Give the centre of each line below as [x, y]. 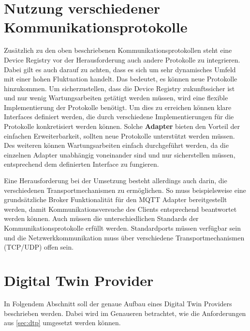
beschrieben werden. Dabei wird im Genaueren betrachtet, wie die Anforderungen [125, 313]
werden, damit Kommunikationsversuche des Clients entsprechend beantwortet [120, 209]
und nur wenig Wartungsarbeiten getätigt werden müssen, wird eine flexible [116, 98]
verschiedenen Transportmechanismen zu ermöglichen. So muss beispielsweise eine [125, 190]
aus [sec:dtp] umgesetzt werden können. [62, 323]
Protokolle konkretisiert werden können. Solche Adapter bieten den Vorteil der [122, 126]
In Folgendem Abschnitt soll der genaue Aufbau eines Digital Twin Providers [118, 303]
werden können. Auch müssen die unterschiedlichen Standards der [101, 218]
